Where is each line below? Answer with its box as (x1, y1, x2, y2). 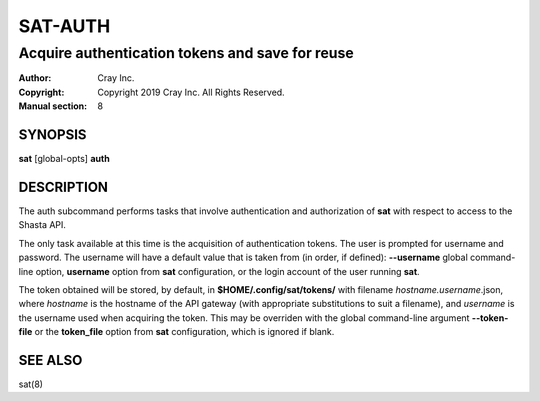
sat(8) (18, 378, 44, 390)
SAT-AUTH (18, 15, 111, 37)
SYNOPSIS (18, 126, 87, 143)
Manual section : (18, 100, 88, 112)
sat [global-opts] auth (18, 153, 110, 165)
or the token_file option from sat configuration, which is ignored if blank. (34, 326, 335, 338)
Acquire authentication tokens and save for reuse (18, 44, 354, 62)
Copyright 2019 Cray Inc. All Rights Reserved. (97, 86, 285, 98)
